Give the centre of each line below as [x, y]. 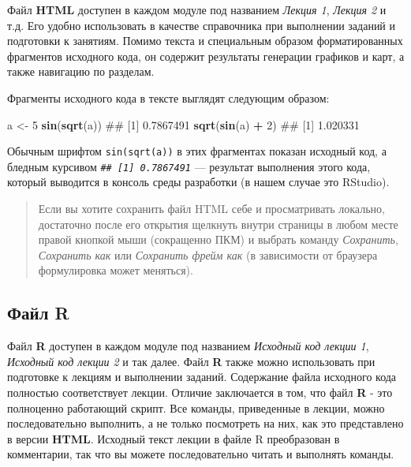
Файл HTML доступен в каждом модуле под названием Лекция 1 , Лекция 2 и [197, 9]
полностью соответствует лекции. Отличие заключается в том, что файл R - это [200, 392]
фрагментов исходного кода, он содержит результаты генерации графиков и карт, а [206, 56]
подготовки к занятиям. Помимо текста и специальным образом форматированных [205, 41]
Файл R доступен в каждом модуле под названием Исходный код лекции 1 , [188, 346]
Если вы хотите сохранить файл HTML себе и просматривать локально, [211, 209]
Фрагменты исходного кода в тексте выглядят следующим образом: [168, 97]
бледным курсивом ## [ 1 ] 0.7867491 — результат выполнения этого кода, [189, 166]
